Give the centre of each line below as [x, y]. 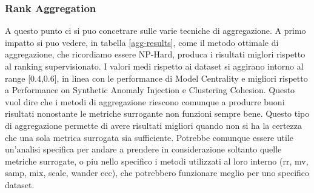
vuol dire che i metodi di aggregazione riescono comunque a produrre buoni [145, 101]
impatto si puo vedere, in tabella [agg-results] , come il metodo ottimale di [142, 42]
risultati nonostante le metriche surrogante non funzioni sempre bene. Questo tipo [157, 113]
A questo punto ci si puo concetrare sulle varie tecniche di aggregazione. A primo [155, 31]
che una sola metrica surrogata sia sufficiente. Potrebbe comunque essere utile [149, 137]
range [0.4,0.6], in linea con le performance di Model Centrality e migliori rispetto [156, 78]
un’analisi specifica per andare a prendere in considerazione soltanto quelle [143, 149]
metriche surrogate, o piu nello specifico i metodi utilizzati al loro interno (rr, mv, [157, 161]
